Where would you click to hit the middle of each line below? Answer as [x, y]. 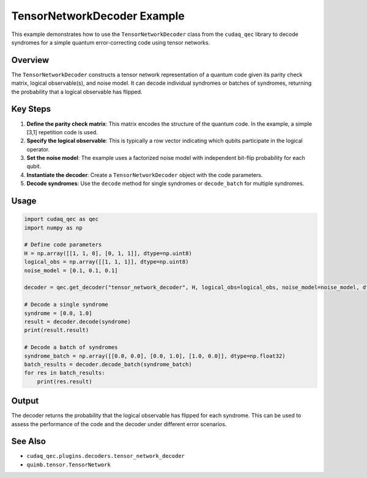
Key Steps [31, 109]
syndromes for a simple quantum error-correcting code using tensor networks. [111, 42]
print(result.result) [57, 330]
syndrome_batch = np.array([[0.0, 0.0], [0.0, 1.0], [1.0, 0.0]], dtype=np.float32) [155, 356]
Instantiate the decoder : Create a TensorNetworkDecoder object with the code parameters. [145, 175]
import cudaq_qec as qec [61, 219]
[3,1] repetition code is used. [62, 132]
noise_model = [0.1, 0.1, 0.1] [71, 270]
